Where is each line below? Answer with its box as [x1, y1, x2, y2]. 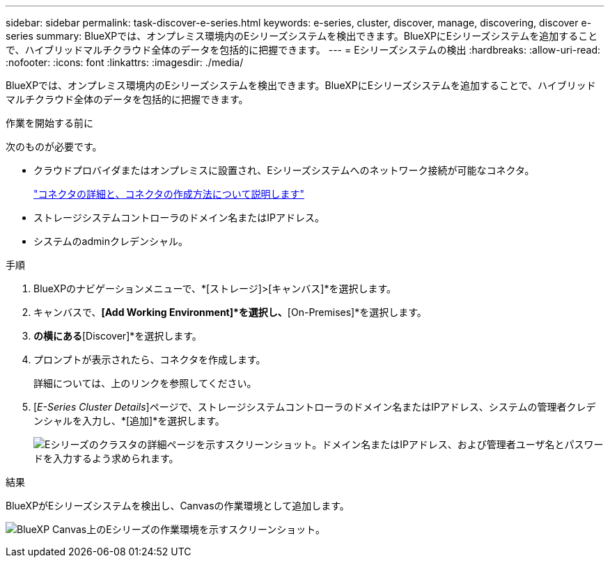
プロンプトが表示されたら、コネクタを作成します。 [33, 354, 266, 365]
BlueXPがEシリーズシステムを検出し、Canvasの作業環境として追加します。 [6, 500, 350, 512]
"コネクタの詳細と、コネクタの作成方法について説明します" [33, 188, 304, 200]
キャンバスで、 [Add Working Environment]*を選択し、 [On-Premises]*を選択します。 [33, 306, 427, 318]
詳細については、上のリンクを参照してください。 [33, 377, 257, 389]
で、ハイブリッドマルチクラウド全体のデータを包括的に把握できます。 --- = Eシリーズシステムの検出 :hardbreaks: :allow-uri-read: [6, 44, 601, 56]
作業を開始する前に [6, 117, 93, 129]
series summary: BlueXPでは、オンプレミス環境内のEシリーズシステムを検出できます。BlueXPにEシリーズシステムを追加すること [6, 30, 598, 42]
